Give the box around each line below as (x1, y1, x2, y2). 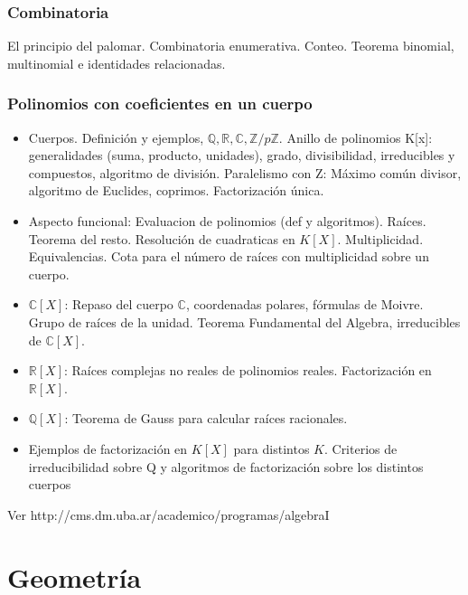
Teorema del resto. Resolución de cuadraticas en (28, 229, 295, 248)
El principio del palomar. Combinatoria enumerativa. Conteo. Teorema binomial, (7, 36, 454, 55)
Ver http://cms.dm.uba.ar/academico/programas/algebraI (7, 505, 330, 524)
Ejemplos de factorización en (28, 439, 188, 458)
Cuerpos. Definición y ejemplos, (28, 127, 204, 146)
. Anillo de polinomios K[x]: (278, 127, 433, 146)
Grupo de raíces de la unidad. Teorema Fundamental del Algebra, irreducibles (28, 312, 461, 331)
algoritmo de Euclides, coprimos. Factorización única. (28, 181, 324, 200)
